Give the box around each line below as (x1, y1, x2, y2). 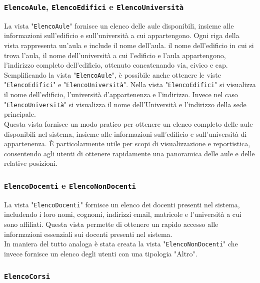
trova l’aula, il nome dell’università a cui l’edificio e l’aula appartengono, (4, 50, 226, 60)
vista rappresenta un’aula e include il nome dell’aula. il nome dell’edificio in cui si (4, 40, 254, 51)
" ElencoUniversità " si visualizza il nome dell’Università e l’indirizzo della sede (4, 99, 246, 109)
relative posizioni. (4, 158, 58, 168)
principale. (4, 109, 36, 119)
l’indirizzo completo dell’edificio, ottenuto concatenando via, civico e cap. (4, 60, 228, 70)
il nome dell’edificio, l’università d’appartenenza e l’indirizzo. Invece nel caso (4, 89, 238, 100)
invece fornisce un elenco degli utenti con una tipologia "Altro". (4, 248, 197, 258)
